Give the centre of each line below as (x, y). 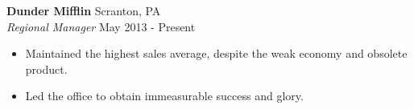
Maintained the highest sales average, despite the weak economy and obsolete (216, 53)
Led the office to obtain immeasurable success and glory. (164, 96)
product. (46, 69)
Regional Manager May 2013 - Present (101, 26)
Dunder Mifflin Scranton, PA (84, 10)
